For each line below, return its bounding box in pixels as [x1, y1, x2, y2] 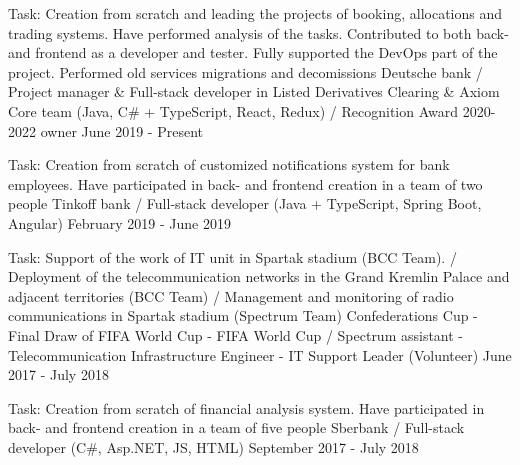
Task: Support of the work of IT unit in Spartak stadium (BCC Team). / [8, 246, 457, 267]
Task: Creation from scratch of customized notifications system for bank [8, 154, 450, 175]
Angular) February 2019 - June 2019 [8, 212, 231, 233]
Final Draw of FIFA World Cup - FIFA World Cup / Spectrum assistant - [8, 324, 464, 345]
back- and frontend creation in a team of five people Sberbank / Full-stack [8, 417, 465, 438]
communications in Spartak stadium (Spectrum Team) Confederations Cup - [8, 305, 478, 326]
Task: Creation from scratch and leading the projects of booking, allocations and [8, 3, 503, 23]
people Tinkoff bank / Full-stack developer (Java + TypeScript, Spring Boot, [8, 193, 482, 214]
